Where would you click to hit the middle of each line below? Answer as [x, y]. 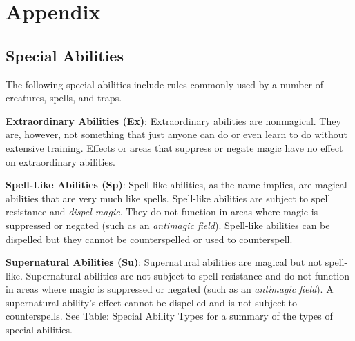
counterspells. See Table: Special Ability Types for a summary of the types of [169, 316]
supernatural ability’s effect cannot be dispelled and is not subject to [152, 302]
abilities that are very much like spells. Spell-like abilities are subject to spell [168, 198]
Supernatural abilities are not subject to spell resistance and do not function [188, 275]
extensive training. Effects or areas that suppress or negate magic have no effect [174, 147]
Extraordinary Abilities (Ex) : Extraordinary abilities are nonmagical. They [173, 120]
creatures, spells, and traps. [64, 98]
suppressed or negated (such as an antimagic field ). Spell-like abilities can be [168, 225]
